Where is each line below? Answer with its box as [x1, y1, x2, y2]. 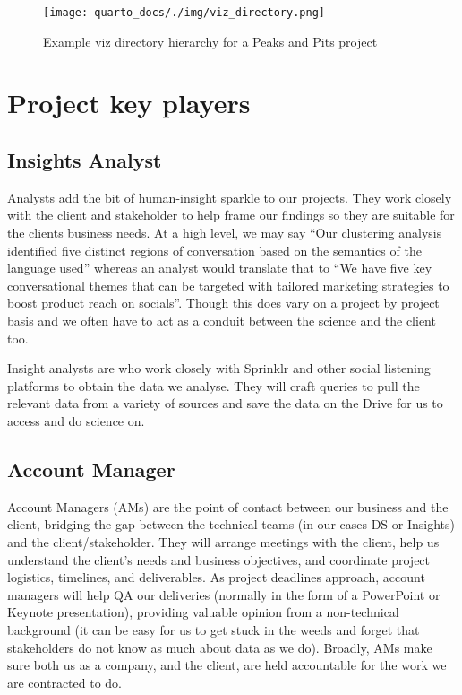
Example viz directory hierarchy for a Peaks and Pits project [43, 31, 378, 50]
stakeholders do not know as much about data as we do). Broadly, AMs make [7, 638, 432, 656]
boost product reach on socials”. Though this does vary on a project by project [7, 293, 440, 312]
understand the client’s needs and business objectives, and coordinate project [7, 550, 431, 569]
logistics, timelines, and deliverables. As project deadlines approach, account [7, 568, 425, 586]
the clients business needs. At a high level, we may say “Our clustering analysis [7, 223, 442, 242]
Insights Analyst [7, 146, 162, 174]
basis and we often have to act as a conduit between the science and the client [7, 310, 436, 329]
